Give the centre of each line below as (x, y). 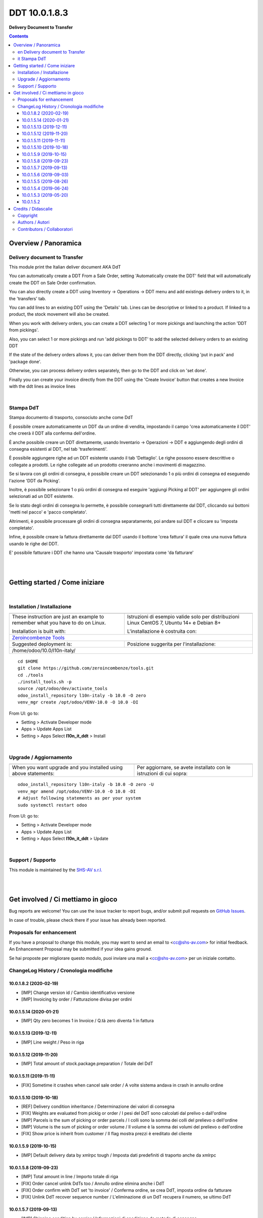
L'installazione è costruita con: (162, 631)
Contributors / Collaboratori (45, 229)
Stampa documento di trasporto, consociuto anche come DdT (71, 418)
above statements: (33, 774)
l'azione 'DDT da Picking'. (35, 480)
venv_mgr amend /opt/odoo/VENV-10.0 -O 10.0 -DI (77, 791)
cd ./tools (31, 675)
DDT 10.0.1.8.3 (38, 13)
